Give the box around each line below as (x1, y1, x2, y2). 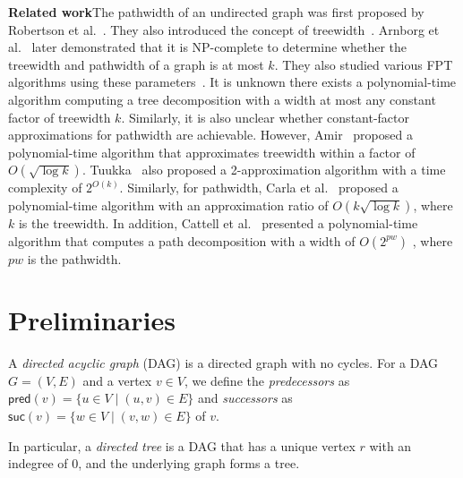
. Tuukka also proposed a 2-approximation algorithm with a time (81, 160, 446, 179)
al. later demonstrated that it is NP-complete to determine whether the (8, 38, 407, 56)
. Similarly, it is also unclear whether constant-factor (121, 107, 410, 126)
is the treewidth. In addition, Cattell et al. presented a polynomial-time (18, 213, 418, 232)
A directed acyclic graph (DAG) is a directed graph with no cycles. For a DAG (8, 354, 439, 372)
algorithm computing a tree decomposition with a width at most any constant (8, 90, 436, 108)
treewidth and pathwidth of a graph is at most (8, 55, 264, 73)
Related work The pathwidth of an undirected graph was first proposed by (8, 3, 424, 21)
